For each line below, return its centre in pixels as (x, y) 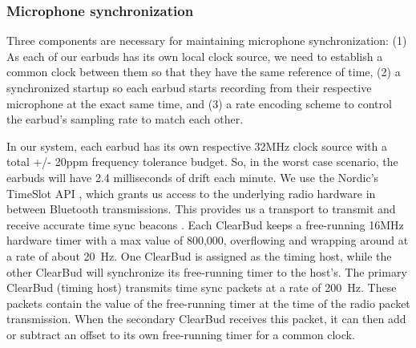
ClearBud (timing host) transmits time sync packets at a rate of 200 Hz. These (202, 287)
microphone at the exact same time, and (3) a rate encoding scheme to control (199, 103)
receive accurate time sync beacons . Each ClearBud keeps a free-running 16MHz (205, 224)
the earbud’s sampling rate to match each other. (125, 119)
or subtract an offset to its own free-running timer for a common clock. (181, 334)
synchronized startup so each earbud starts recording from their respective (189, 87)
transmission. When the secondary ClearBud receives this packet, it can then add (206, 319)
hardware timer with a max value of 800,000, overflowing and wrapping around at (208, 240)
